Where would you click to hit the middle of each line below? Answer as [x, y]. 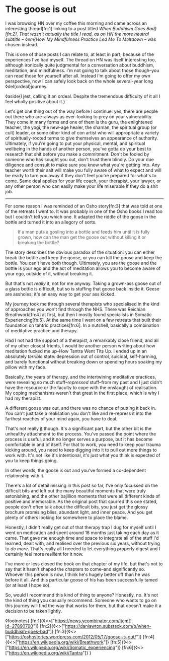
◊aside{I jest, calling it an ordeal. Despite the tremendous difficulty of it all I [83, 96]
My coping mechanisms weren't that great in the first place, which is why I [82, 393]
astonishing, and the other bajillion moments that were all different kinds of [82, 496]
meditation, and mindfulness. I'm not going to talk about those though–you [82, 70]
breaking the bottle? [38, 242]
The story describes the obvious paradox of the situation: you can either [80, 252]
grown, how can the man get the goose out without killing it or [82, 237]
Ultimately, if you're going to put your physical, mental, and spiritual [75, 143]
